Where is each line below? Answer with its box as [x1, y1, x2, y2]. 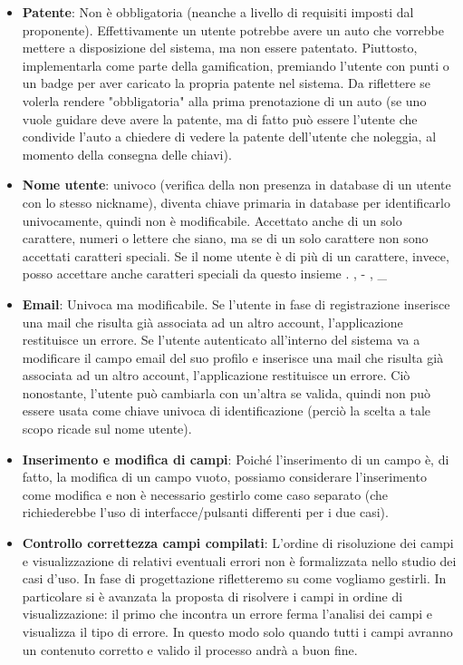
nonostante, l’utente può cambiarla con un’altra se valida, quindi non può [22, 383, 431, 402]
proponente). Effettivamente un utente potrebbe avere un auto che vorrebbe [22, 20, 444, 39]
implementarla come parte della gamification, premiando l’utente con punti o [22, 55, 449, 74]
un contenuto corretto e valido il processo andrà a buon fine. [22, 640, 358, 659]
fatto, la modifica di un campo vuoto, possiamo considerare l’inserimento [22, 467, 427, 486]
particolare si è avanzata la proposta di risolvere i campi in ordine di [22, 586, 403, 605]
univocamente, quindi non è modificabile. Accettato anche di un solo [22, 210, 402, 230]
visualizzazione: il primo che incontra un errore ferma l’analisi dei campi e [22, 604, 433, 623]
